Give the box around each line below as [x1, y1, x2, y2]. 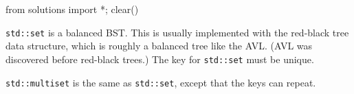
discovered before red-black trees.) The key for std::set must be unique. [5, 51, 314, 66]
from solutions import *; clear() [5, 2, 139, 16]
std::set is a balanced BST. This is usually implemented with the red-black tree [5, 25, 349, 39]
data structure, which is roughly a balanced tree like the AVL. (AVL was [5, 38, 313, 53]
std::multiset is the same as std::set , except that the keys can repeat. [5, 75, 316, 89]
